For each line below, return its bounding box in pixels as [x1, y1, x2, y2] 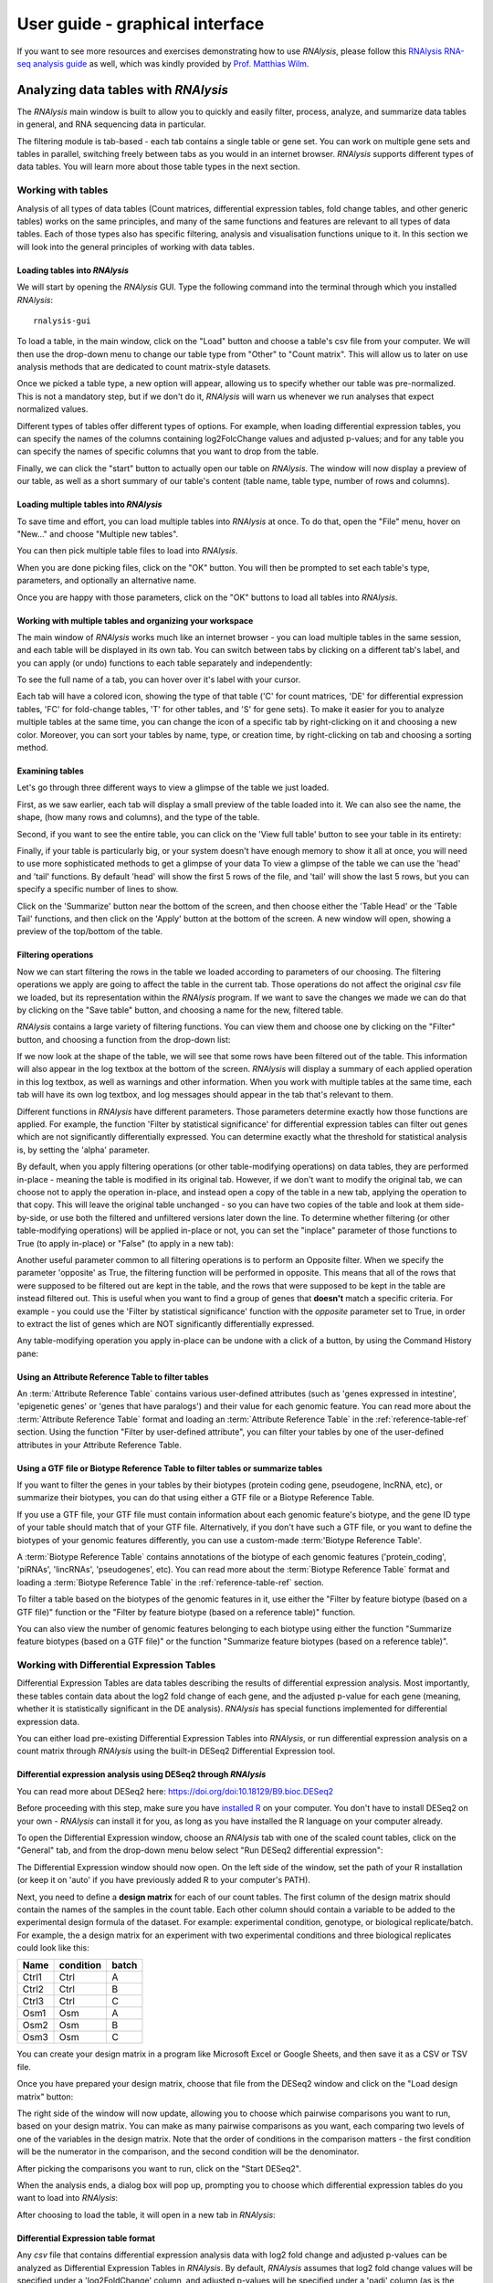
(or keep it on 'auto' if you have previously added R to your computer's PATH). [16, 1875, 310, 1886]
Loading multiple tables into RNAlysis [16, 499, 163, 510]
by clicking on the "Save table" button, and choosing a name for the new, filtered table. [16, 1005, 344, 1015]
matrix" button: [16, 2091, 74, 2102]
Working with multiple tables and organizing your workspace [16, 615, 254, 626]
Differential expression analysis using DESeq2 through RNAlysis [16, 1769, 267, 1780]
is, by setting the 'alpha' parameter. [16, 1144, 151, 1155]
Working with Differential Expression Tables [16, 1658, 216, 1671]
